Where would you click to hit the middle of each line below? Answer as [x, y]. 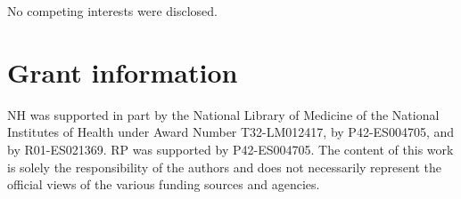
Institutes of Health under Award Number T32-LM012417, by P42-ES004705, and [231, 132]
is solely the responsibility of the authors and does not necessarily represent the [224, 167]
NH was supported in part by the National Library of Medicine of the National [223, 114]
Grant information [123, 72]
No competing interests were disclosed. [113, 11]
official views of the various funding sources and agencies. [164, 184]
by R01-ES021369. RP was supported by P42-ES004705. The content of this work [230, 149]
